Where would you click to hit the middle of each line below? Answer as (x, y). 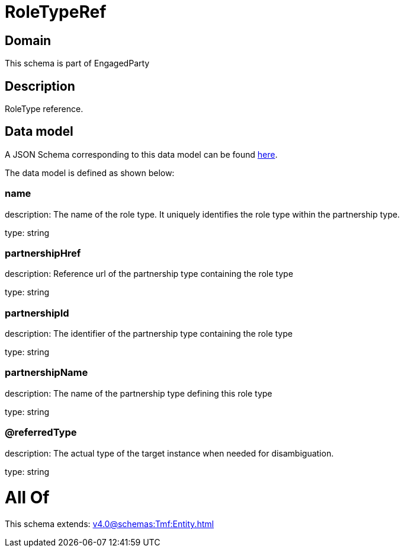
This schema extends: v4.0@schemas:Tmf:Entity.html (109, 524)
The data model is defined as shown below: (90, 173)
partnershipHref (43, 253)
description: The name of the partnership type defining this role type (139, 393)
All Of (27, 498)
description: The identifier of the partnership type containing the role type (149, 334)
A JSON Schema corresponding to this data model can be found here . (141, 154)
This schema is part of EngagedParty (77, 63)
